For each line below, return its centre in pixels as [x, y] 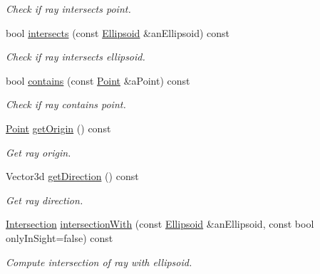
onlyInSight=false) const [60, 237]
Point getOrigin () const [58, 128]
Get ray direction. [45, 200]
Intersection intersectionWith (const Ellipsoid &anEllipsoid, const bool [160, 224]
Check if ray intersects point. [68, 9]
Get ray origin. [38, 152]
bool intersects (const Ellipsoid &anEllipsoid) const [118, 32]
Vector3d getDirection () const [72, 176]
